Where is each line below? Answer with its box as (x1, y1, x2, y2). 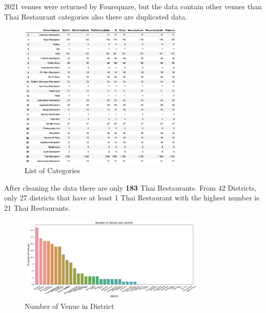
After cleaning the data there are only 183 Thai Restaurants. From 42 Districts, (4, 182, 257, 193)
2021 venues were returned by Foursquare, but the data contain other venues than (4, 1, 262, 11)
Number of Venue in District (25, 300, 114, 311)
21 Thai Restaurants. (4, 202, 71, 213)
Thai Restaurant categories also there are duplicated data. (4, 11, 188, 22)
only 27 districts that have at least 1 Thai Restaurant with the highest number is (4, 192, 259, 203)
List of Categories (25, 165, 80, 176)
